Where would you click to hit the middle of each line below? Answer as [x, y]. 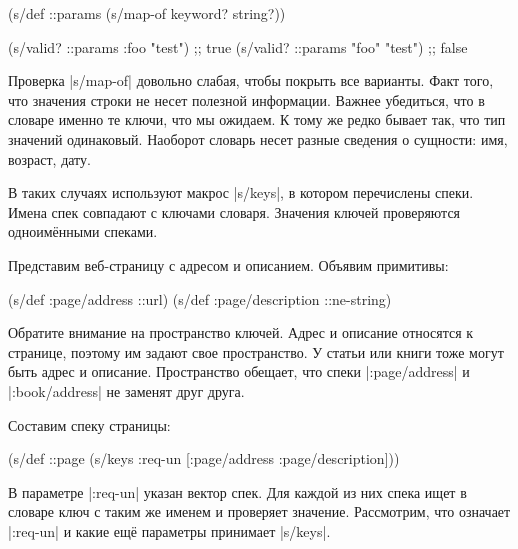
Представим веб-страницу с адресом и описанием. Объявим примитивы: [228, 264]
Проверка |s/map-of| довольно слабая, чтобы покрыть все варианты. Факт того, [251, 80]
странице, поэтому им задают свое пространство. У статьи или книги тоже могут [256, 351]
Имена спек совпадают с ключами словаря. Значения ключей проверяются [234, 211]
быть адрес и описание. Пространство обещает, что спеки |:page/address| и [239, 371]
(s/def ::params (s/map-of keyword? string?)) [147, 13]
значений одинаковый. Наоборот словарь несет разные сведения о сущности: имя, [258, 138]
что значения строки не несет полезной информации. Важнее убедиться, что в [246, 99]
